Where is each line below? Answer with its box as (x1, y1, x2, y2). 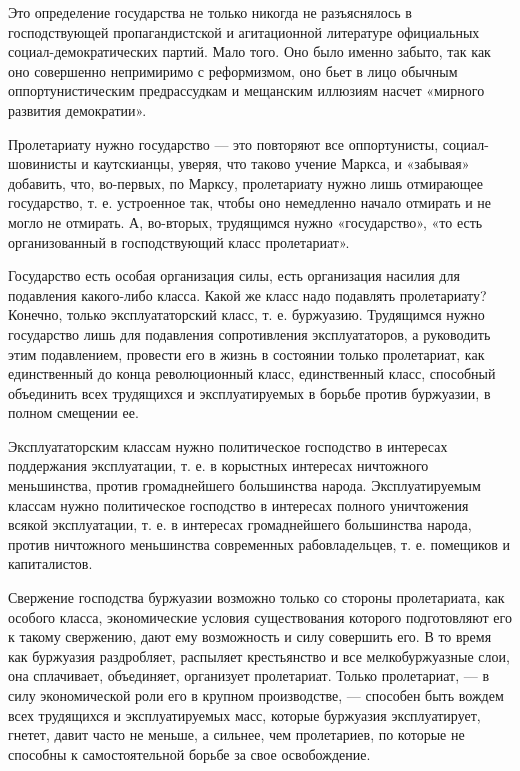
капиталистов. (8, 553, 93, 574)
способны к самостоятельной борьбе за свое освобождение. (8, 743, 371, 764)
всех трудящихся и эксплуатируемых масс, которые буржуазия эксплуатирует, (8, 704, 481, 725)
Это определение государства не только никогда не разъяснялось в (8, 2, 412, 22)
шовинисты (8, 153, 77, 174)
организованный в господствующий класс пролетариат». (8, 231, 350, 252)
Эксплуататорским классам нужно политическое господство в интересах (8, 435, 448, 456)
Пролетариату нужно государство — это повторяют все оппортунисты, (8, 133, 439, 154)
